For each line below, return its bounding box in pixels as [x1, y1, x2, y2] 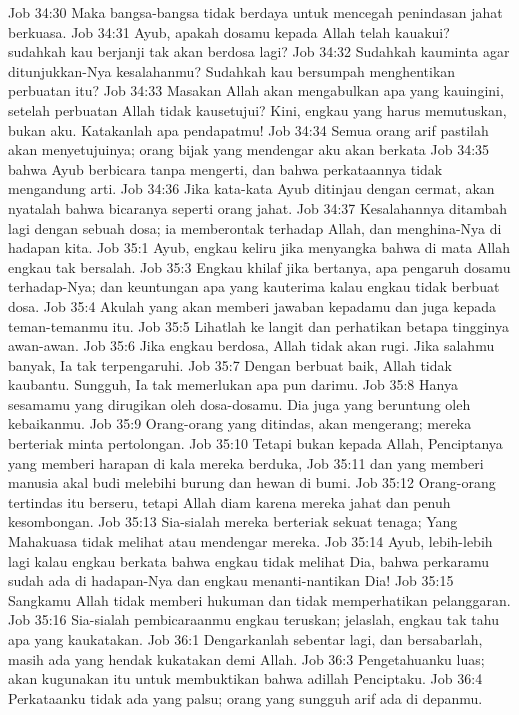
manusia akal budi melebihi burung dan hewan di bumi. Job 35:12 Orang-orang [8, 472, 496, 493]
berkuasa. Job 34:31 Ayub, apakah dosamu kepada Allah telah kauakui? [8, 21, 450, 42]
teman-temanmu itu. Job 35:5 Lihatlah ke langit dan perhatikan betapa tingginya [8, 315, 509, 336]
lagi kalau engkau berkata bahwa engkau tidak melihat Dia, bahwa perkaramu [8, 550, 490, 571]
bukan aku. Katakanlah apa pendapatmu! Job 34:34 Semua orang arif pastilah [8, 119, 489, 140]
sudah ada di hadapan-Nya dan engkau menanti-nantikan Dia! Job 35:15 [8, 570, 454, 591]
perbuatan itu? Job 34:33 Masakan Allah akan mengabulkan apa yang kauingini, [8, 80, 504, 101]
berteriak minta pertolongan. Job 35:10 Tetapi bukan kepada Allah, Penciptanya [8, 433, 503, 454]
